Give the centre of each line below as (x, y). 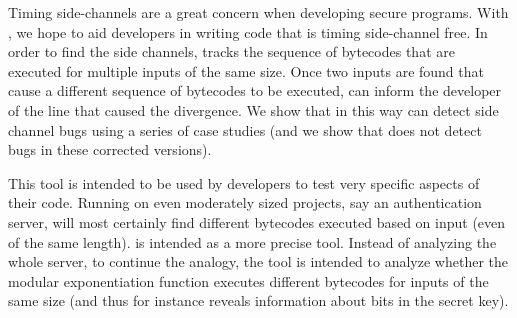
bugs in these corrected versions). (110, 149)
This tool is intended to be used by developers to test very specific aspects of (244, 182)
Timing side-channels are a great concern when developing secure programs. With (258, 12)
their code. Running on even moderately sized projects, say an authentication (245, 202)
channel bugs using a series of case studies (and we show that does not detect (245, 129)
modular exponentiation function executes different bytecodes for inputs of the (248, 280)
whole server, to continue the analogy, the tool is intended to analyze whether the (258, 261)
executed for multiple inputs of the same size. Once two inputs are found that (246, 70)
